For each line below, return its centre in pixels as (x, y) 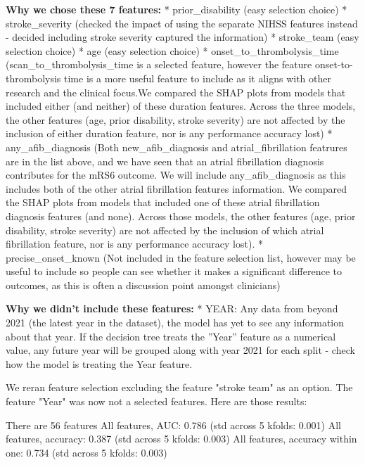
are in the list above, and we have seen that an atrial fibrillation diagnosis (165, 161)
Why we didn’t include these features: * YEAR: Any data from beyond (172, 308)
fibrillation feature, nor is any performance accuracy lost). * (134, 244)
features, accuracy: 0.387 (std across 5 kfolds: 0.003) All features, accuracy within (181, 439)
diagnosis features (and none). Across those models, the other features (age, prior (181, 216)
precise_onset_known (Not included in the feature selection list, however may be (181, 257)
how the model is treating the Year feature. (99, 363)
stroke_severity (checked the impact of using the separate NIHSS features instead (182, 23)
